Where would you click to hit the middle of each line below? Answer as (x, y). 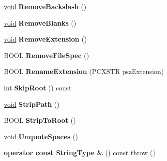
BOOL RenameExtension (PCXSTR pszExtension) (84, 71)
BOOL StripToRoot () (40, 120)
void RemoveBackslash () (45, 6)
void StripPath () (32, 104)
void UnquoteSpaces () (41, 136)
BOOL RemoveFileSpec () (46, 55)
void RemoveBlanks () (40, 22)
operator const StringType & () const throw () (80, 153)
